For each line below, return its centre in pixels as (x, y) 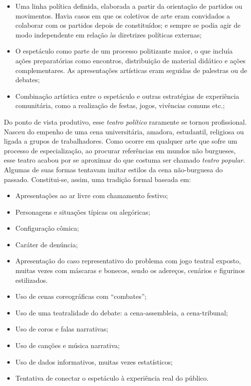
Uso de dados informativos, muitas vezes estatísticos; (94, 361)
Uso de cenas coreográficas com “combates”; (81, 296)
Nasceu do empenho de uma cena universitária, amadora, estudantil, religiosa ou (124, 131)
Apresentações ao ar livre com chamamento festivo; (92, 195)
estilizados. (32, 280)
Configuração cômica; (47, 228)
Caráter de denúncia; (46, 244)
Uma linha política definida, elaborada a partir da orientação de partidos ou (129, 6)
